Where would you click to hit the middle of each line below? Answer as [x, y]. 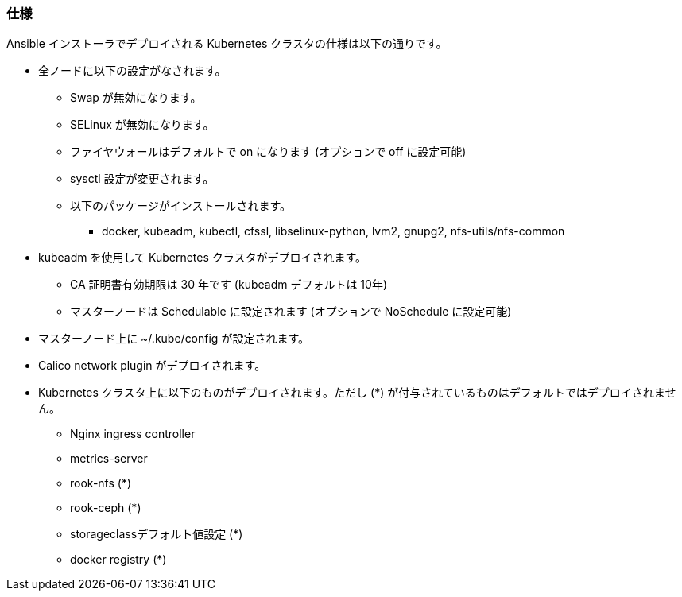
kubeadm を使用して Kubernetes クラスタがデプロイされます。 [203, 258]
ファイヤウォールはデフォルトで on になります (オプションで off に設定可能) [268, 152]
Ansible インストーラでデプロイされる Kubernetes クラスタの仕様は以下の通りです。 [227, 44]
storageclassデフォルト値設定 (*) [157, 534]
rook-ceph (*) [106, 508]
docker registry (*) [118, 560]
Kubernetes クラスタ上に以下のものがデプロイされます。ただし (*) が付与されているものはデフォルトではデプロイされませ [357, 393]
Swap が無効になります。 [136, 98]
